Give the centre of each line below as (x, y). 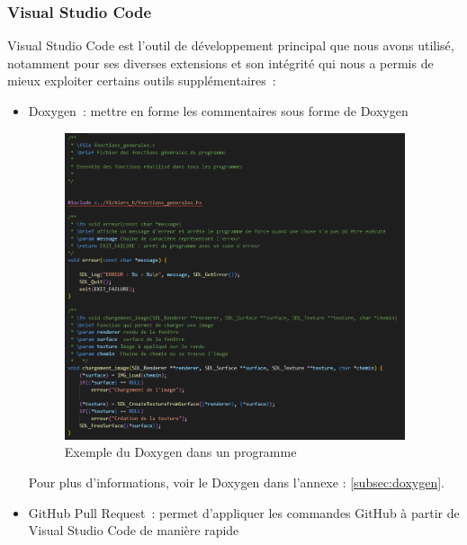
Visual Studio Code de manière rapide (134, 530)
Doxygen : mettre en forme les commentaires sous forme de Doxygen (218, 111)
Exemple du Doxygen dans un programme (180, 452)
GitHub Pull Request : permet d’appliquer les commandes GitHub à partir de (244, 512)
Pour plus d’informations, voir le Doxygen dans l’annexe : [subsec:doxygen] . (236, 482)
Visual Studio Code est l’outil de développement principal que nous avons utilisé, (231, 45)
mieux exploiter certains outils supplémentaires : (142, 80)
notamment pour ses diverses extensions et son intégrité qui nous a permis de (220, 63)
